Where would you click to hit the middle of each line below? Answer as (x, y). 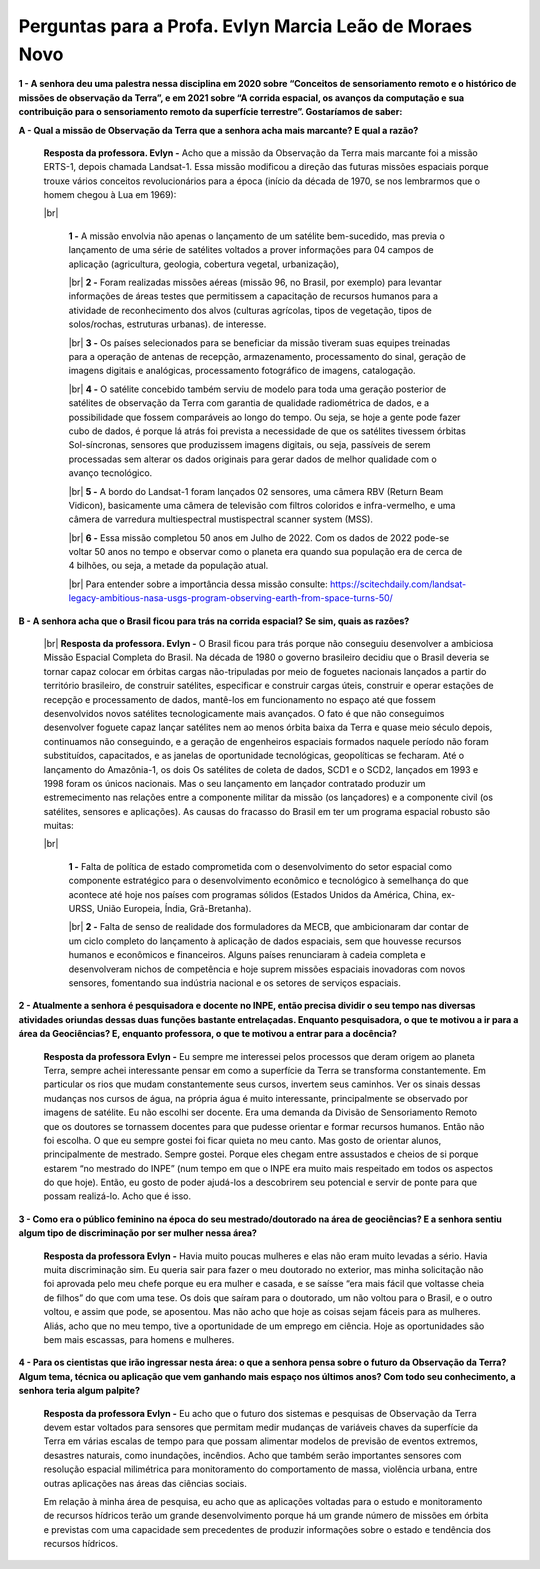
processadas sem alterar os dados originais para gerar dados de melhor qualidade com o (252, 459)
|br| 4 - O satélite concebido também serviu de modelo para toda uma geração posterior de (257, 389)
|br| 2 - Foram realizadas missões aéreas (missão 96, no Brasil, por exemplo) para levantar (255, 282)
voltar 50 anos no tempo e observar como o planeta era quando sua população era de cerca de (265, 552)
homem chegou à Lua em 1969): (110, 195)
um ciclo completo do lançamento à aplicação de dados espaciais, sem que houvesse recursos (265, 941)
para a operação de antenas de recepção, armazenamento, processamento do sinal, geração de (267, 356)
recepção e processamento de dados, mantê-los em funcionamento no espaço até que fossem (239, 699)
